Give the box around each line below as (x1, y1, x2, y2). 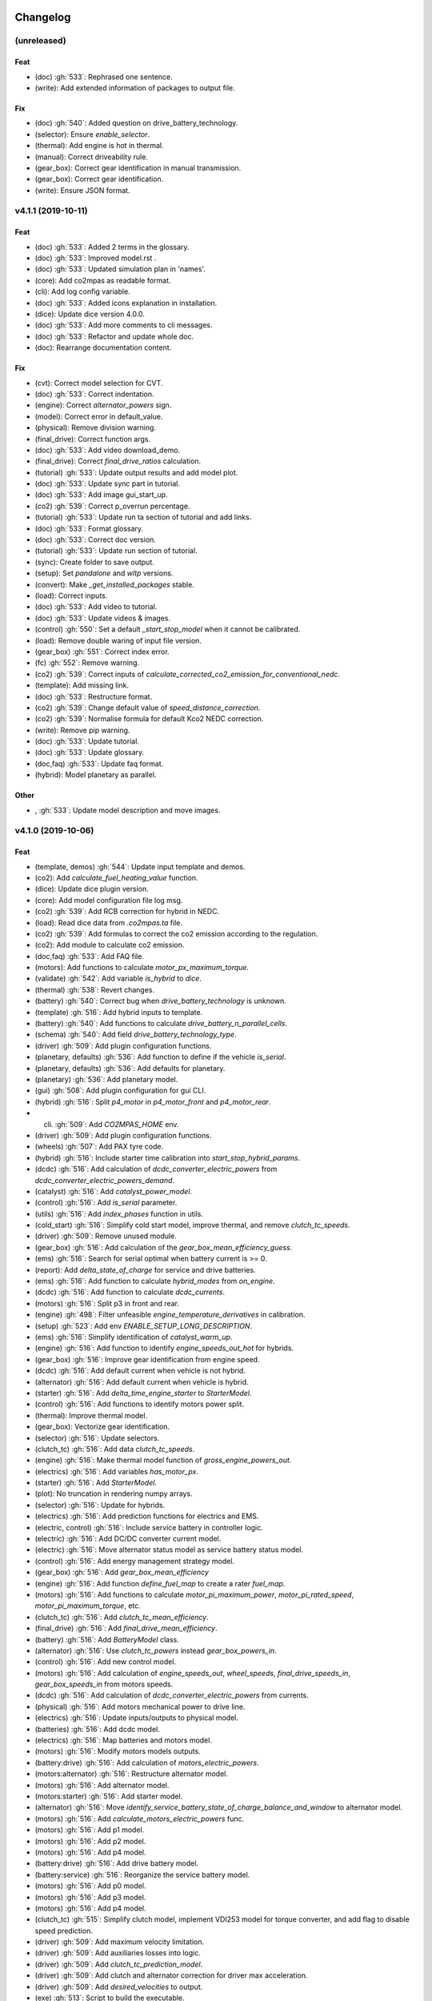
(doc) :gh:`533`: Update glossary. (34, 748, 145, 757)
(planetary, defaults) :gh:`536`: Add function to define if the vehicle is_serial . (34, 1053, 286, 1062)
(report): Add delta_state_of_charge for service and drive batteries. (34, 1265, 256, 1274)
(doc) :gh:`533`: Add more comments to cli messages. (34, 320, 213, 330)
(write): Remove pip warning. (34, 725, 130, 735)
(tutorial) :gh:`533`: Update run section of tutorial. (34, 546, 198, 555)
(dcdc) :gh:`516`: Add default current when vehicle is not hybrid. (34, 1365, 246, 1376)
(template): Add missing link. (34, 680, 130, 690)
